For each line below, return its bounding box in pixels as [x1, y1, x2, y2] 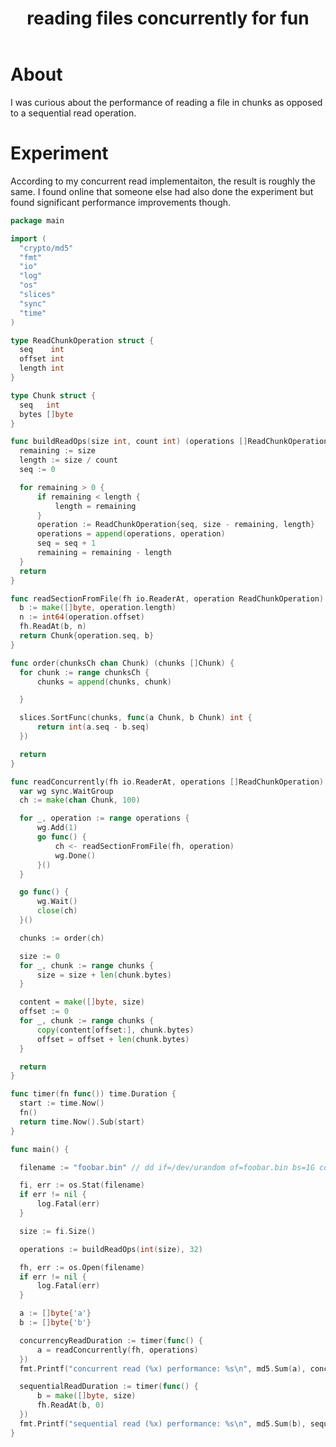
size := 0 [19, 951, 60, 961]
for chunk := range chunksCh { [19, 667, 150, 677]
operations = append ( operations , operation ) [36, 529, 226, 539]
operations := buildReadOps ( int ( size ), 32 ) [19, 1244, 203, 1254]
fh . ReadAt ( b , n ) [19, 622, 87, 632]
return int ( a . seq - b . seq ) [36, 722, 150, 732]
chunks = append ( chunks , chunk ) [36, 677, 172, 687]
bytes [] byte [19, 409, 74, 419]
